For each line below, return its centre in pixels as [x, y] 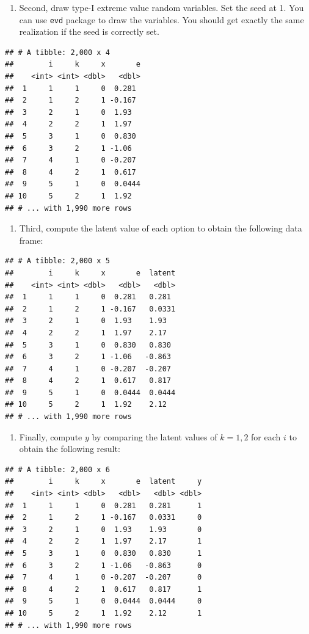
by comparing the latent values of [154, 436]
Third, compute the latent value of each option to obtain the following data [161, 228]
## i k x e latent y [104, 482]
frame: [31, 240]
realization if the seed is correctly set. [89, 31]
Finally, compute [51, 436]
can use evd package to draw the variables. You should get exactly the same [162, 19]
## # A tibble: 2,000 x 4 [57, 52]
